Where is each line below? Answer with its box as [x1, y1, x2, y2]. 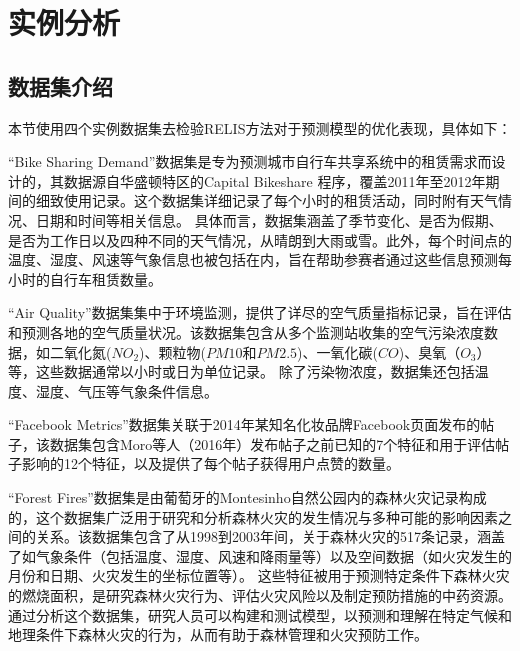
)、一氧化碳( [297, 341, 378, 362]
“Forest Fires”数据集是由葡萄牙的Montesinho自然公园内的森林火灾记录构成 [8, 487, 487, 508]
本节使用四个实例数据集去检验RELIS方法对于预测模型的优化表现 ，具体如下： [8, 117, 512, 138]
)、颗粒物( [139, 341, 206, 362]
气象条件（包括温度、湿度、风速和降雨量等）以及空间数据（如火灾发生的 [35, 545, 512, 566]
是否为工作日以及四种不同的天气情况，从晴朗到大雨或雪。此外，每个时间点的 [8, 229, 512, 250]
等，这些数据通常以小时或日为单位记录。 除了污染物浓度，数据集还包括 [8, 361, 475, 382]
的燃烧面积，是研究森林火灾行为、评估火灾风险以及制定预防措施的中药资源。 [8, 585, 512, 606]
